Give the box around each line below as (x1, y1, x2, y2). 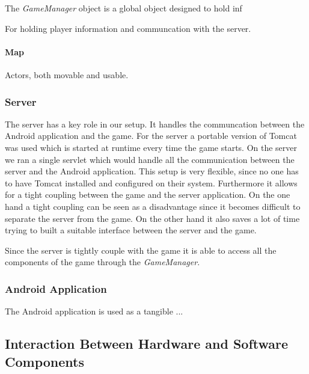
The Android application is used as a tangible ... (5, 305, 183, 317)
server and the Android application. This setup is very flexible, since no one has (5, 165, 299, 177)
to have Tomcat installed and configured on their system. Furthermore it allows (5, 176, 298, 189)
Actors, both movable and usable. (5, 68, 129, 81)
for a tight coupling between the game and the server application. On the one (5, 188, 290, 201)
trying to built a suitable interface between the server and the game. (5, 224, 257, 236)
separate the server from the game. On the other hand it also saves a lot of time (5, 212, 300, 224)
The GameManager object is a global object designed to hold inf (5, 2, 242, 14)
